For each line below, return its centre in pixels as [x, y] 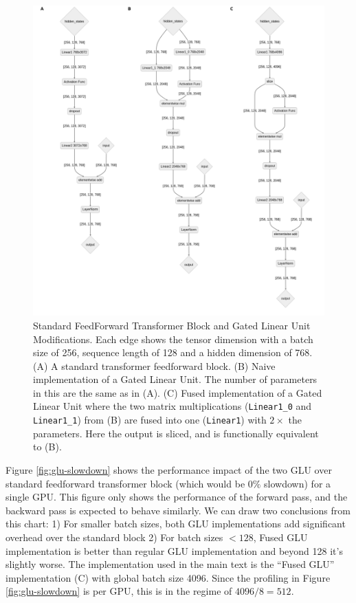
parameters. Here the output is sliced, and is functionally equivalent [176, 433]
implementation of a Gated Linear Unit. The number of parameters [175, 379]
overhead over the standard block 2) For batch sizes [114, 537]
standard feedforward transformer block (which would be [125, 483]
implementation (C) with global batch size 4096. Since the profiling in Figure [168, 577]
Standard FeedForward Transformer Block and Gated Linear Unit [172, 325]
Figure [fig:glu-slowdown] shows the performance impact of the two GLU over [169, 469]
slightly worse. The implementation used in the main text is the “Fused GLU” [170, 564]
